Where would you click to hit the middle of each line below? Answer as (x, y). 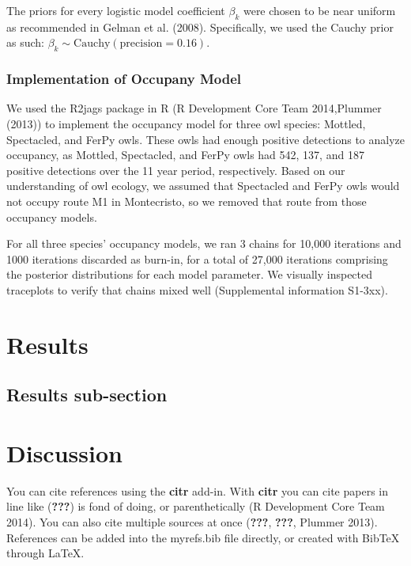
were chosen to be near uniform (319, 10)
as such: (25, 42)
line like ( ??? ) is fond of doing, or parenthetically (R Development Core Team (196, 506)
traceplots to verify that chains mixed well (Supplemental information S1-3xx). (197, 289)
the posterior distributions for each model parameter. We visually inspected (190, 274)
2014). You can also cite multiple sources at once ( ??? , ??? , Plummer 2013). (192, 522)
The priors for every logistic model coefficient (116, 10)
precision (141, 44)
